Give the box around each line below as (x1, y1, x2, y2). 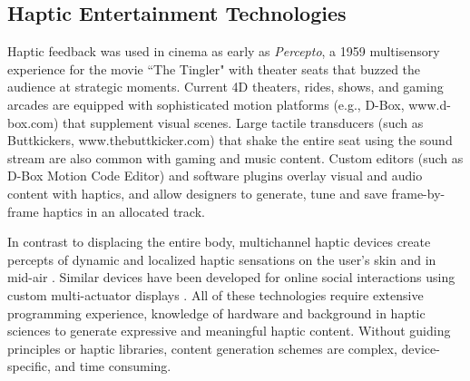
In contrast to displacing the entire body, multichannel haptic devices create (7, 232, 431, 251)
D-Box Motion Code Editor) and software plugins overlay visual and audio (7, 166, 423, 185)
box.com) (7, 112, 59, 132)
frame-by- (391, 183, 446, 202)
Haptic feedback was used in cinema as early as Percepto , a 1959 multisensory (7, 42, 440, 61)
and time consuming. (54, 357, 171, 376)
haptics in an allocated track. (43, 201, 205, 220)
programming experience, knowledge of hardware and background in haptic (7, 303, 426, 322)
